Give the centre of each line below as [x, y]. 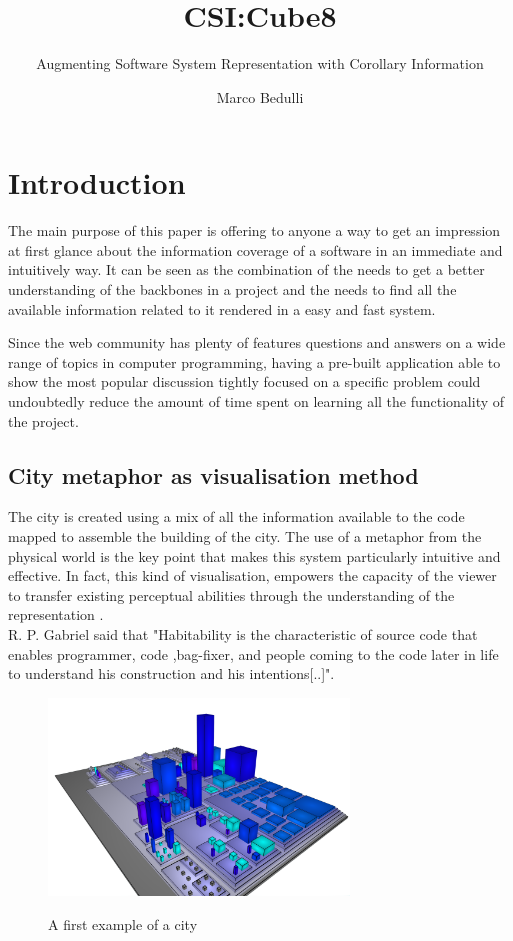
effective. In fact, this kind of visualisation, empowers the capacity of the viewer [252, 575]
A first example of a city [123, 923]
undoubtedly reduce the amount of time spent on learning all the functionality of [256, 401]
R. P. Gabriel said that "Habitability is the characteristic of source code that [243, 633]
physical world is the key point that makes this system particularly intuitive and [254, 555]
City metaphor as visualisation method [213, 474]
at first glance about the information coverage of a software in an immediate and [255, 249]
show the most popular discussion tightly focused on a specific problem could [244, 381]
